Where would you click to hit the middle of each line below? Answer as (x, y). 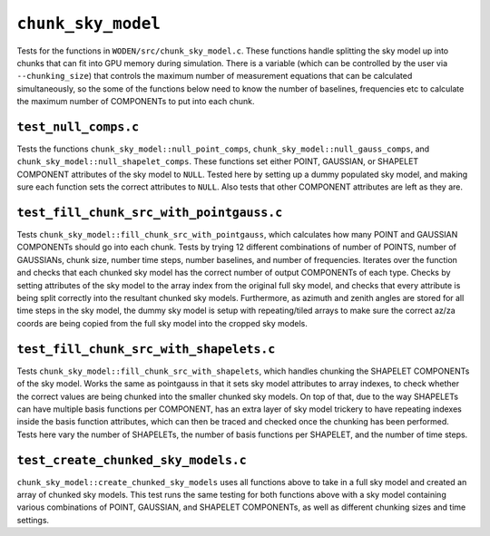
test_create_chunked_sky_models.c (132, 460)
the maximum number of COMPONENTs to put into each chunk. (136, 102)
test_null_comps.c (78, 127)
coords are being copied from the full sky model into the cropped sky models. (162, 323)
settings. (33, 520)
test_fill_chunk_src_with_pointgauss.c (150, 212)
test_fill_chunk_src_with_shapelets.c (146, 349)
